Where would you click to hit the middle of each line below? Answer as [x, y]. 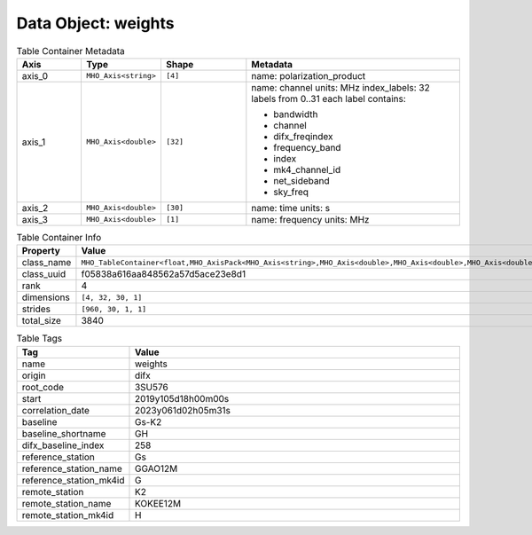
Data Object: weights [95, 23]
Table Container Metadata [71, 51]
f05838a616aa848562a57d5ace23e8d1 [164, 274]
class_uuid [44, 274]
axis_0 [35, 75]
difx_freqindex [303, 136]
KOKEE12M [158, 503]
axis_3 [35, 219]
